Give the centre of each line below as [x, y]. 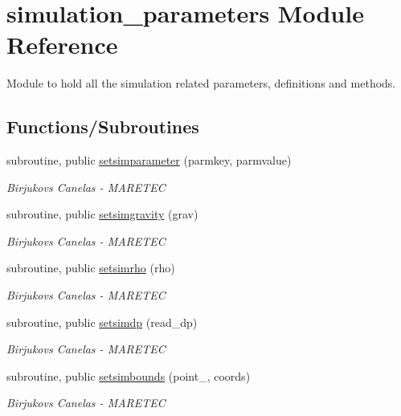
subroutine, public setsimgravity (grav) [102, 214]
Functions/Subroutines [103, 126]
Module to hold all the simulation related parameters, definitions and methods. [201, 83]
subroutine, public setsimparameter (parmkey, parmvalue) [149, 160]
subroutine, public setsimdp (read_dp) [102, 322]
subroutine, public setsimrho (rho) [91, 268]
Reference [62, 45]
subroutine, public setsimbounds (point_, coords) [129, 375]
